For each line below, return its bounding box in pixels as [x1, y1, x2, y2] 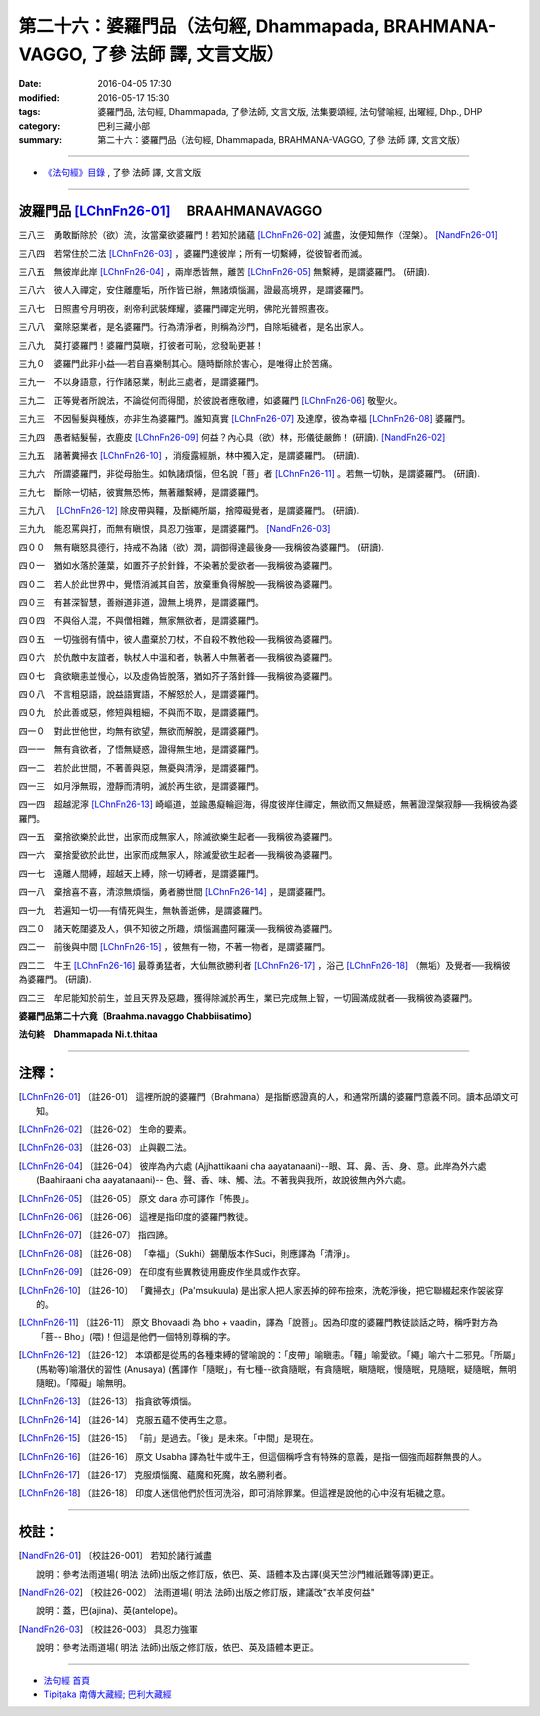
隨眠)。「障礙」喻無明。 [36, 1376, 132, 1389]
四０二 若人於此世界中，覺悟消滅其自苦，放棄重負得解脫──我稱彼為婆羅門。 [18, 578, 338, 590]
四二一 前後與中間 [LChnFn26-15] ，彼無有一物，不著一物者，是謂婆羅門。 [18, 941, 331, 953]
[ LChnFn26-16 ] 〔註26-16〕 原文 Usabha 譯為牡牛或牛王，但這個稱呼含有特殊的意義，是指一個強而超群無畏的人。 [18, 1450, 487, 1462]
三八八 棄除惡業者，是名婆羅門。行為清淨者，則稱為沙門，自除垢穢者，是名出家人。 [18, 321, 369, 333]
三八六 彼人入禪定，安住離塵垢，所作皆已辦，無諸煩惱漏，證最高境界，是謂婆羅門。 [18, 284, 369, 296]
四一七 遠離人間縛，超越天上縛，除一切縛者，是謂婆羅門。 [18, 867, 264, 879]
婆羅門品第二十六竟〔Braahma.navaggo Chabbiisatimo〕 [18, 1010, 257, 1022]
